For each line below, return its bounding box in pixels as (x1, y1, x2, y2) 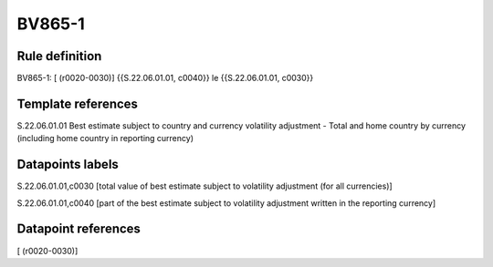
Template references (16, 96, 139, 111)
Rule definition (16, 48, 102, 64)
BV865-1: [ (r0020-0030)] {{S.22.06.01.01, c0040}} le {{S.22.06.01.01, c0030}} (16, 73, 314, 84)
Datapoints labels (16, 157, 119, 172)
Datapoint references (16, 221, 142, 237)
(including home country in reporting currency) (16, 133, 194, 144)
